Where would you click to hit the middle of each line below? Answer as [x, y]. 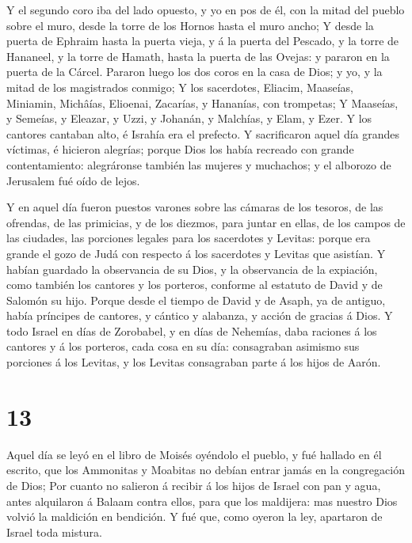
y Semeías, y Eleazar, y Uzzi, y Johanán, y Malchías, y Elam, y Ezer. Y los [189, 118]
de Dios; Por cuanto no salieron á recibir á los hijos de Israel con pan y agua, [194, 485]
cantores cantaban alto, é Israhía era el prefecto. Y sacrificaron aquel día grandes [203, 133]
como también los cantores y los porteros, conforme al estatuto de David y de [195, 285]
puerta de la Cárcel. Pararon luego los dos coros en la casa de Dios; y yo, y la [195, 72]
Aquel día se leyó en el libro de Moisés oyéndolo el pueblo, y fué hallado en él [194, 454]
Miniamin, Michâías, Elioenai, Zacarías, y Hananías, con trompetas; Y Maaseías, [202, 103]
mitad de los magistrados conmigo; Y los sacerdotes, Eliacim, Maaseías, [180, 87]
